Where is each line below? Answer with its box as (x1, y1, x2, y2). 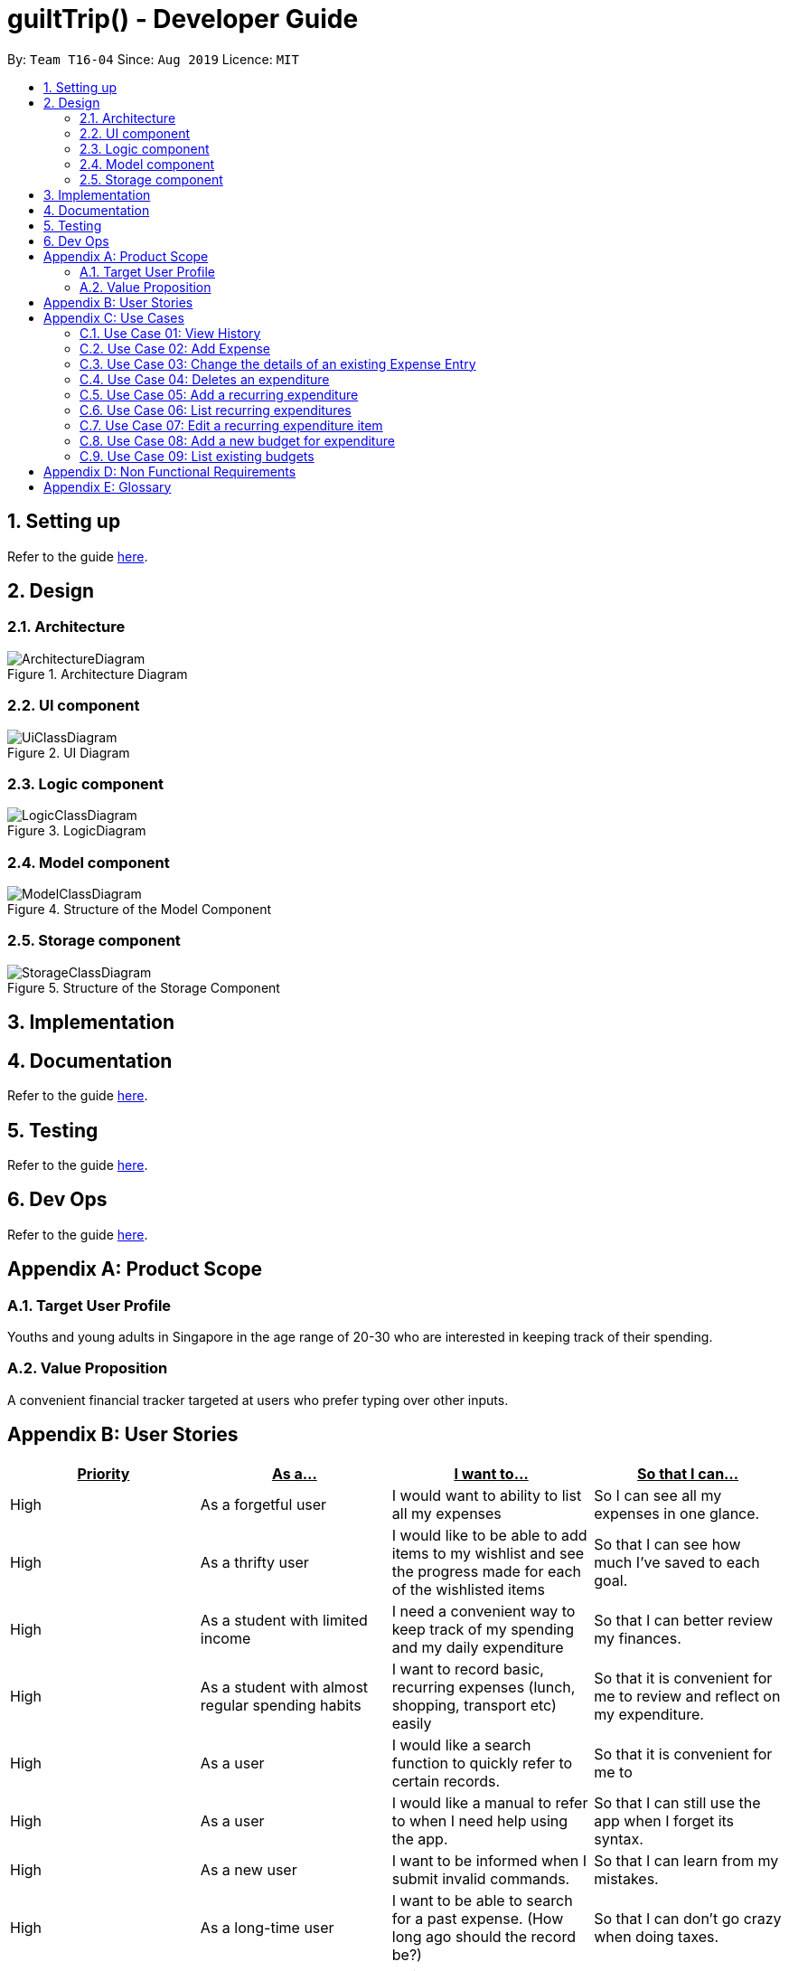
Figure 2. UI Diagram (7, 744, 130, 760)
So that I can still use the (594, 1793, 761, 1812)
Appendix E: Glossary (43, 478, 172, 495)
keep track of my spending (391, 1619, 575, 1638)
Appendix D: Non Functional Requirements (43, 463, 296, 479)
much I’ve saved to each (594, 1552, 760, 1571)
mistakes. (594, 1869, 659, 1888)
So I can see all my (594, 1485, 722, 1504)
